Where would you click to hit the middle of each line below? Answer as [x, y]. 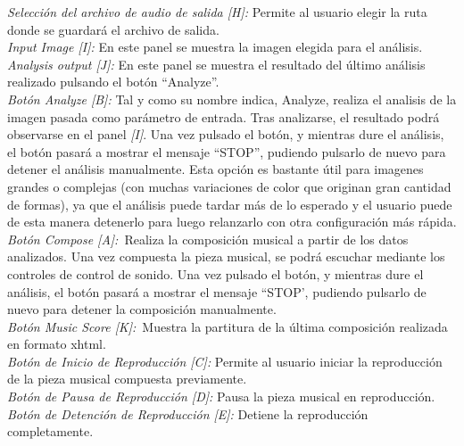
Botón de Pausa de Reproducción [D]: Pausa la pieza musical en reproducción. [221, 396]
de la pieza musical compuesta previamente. [127, 379]
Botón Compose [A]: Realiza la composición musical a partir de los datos [208, 239]
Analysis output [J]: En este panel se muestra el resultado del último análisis [216, 64]
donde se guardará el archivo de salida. [113, 29]
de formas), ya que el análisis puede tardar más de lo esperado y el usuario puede [230, 204]
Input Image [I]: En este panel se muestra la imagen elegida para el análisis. [215, 47]
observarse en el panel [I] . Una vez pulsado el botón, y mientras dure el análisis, [226, 134]
